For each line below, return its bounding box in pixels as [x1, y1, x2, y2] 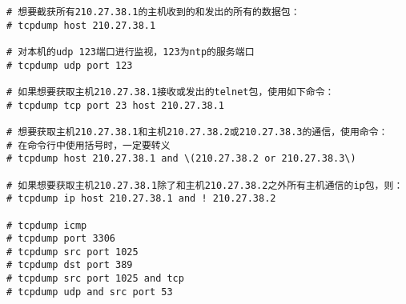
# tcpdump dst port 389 [6, 259, 133, 271]
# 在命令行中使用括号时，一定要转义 [6, 139, 171, 151]
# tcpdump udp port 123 [6, 59, 133, 71]
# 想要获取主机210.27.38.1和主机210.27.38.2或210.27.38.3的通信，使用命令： [6, 126, 388, 138]
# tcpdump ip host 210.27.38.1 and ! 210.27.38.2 [6, 193, 276, 205]
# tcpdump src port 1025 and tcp [6, 273, 184, 285]
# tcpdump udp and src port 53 [6, 286, 173, 298]
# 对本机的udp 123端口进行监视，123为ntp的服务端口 [6, 46, 255, 58]
